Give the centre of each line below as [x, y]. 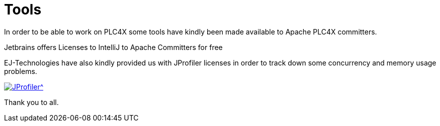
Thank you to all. [31, 102]
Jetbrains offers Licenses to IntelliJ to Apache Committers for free [113, 47]
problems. [21, 71]
